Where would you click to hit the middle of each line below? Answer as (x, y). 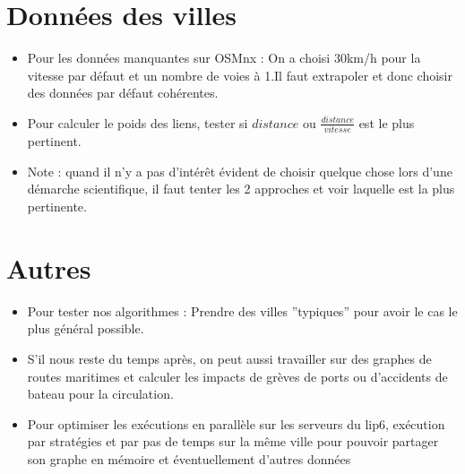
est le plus (387, 122)
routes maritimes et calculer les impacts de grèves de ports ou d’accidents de (237, 376)
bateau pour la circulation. (100, 394)
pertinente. (57, 206)
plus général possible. (86, 328)
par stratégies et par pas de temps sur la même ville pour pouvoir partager (233, 441)
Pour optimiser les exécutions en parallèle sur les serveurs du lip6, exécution (236, 423)
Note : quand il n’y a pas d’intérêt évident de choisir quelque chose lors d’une (240, 171)
